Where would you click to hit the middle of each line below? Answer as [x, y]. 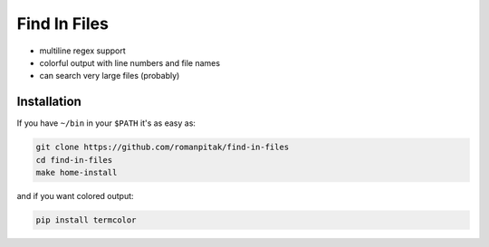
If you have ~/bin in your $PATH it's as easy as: [106, 123]
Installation [49, 102]
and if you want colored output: [76, 195]
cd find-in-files [74, 160]
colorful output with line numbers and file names [130, 62]
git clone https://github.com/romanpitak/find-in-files [163, 147]
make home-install [77, 172]
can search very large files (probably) [110, 76]
